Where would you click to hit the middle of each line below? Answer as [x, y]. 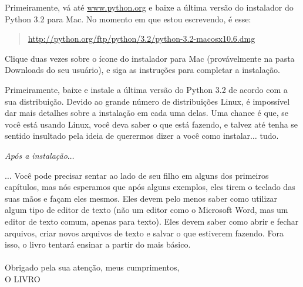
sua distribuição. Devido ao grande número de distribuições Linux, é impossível [147, 101]
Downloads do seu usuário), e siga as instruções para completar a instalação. [142, 70]
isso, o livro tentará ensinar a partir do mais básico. [98, 244]
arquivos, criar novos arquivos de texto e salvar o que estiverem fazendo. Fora [144, 233]
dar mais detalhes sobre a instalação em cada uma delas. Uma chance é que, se [147, 113]
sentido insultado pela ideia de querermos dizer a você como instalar [128, 136]
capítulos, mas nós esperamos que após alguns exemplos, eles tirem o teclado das [150, 187]
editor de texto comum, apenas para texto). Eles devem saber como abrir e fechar [152, 221]
